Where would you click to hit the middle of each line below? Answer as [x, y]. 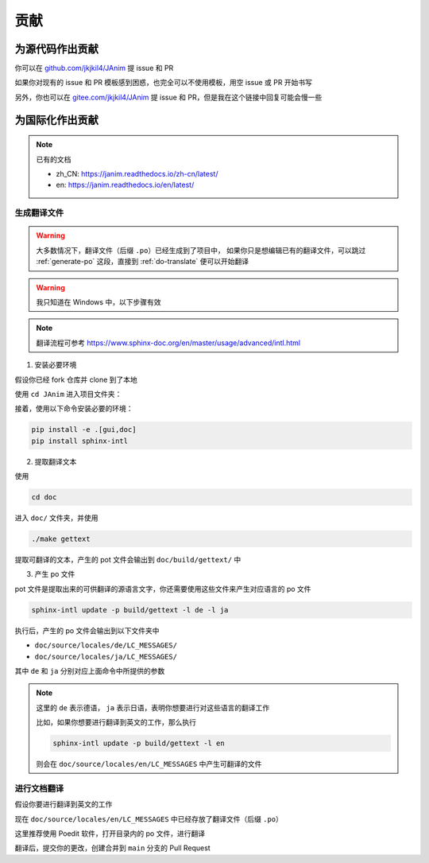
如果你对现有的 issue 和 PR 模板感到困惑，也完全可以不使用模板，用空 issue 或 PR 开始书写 [164, 83]
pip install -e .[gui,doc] [84, 430]
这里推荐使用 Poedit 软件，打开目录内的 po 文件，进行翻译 [110, 833]
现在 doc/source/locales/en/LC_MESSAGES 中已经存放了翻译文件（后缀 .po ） [149, 818]
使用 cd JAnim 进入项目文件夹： [68, 394]
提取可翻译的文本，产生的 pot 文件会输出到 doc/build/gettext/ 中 [128, 559]
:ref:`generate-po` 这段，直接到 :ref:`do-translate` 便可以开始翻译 [143, 262]
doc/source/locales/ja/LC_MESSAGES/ [106, 657]
